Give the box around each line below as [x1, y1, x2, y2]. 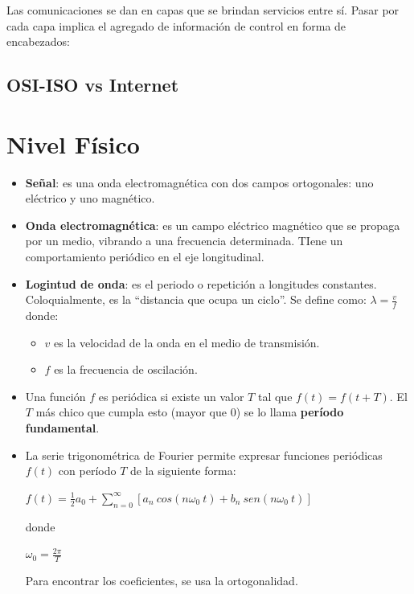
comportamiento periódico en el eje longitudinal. [25, 248, 264, 265]
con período [58, 462, 117, 479]
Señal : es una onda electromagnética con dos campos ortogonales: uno [25, 174, 374, 190]
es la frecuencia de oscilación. [54, 361, 198, 378]
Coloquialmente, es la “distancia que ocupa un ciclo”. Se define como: [25, 291, 367, 308]
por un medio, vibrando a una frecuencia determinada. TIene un [25, 232, 343, 249]
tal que [257, 387, 293, 404]
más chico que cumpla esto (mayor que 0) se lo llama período [35, 404, 344, 420]
